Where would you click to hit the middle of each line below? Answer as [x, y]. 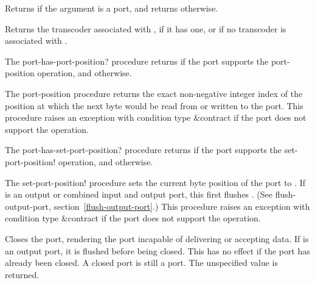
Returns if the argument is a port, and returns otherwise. [112, 8]
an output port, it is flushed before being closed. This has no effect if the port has [157, 250]
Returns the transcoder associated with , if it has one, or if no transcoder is [146, 28]
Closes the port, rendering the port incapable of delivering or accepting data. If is [157, 238]
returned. [22, 274]
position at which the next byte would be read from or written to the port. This [154, 105]
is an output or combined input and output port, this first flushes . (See [139, 194]
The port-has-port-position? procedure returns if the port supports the [137, 61]
